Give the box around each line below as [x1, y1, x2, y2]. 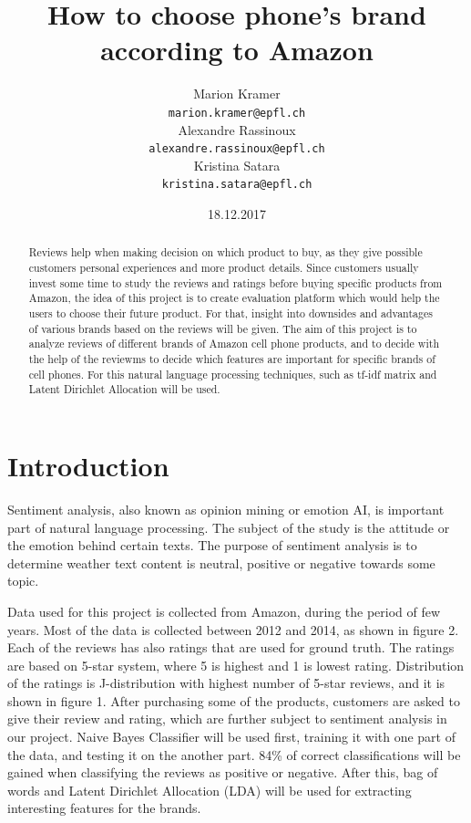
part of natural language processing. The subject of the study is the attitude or [7, 517, 450, 537]
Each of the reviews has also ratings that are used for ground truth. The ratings [7, 638, 455, 657]
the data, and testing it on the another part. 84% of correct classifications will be [7, 745, 461, 764]
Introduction [7, 447, 169, 484]
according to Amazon [100, 31, 374, 68]
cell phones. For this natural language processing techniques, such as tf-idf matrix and [28, 366, 437, 381]
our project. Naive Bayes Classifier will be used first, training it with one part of [7, 727, 456, 746]
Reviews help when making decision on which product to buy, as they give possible [28, 245, 423, 260]
